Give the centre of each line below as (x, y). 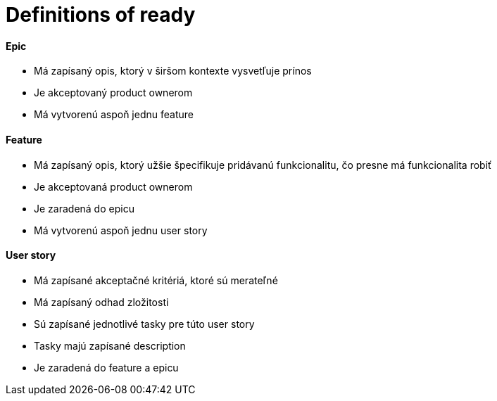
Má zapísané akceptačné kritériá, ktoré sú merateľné (156, 280)
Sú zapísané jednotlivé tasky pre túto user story (144, 324)
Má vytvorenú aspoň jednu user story (121, 230)
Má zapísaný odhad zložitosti (101, 302)
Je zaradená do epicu (84, 208)
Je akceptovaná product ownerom (113, 186)
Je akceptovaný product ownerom (113, 93)
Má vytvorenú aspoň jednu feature (114, 115)
